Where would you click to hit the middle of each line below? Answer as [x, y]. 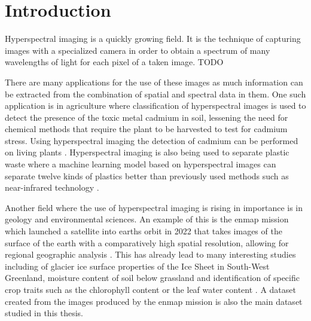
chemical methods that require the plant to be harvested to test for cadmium [146, 129]
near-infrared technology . [52, 187]
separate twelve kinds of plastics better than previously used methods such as [147, 175]
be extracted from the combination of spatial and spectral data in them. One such [155, 94]
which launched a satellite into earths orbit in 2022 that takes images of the [144, 231]
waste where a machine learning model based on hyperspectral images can [141, 164]
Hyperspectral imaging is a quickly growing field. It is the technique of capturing [153, 39]
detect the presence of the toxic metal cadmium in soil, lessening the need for [147, 117]
